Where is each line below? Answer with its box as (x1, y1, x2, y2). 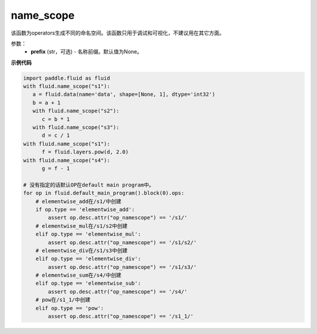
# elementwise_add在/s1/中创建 (35, 198, 122, 205)
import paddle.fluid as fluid (23, 75, 110, 82)
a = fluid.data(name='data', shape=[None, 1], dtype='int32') (32, 91, 215, 98)
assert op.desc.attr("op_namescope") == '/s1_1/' (48, 313, 194, 320)
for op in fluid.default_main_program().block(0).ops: (23, 190, 184, 197)
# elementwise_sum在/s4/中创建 (35, 272, 122, 279)
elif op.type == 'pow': (35, 305, 104, 311)
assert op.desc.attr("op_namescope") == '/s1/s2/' (48, 239, 197, 246)
